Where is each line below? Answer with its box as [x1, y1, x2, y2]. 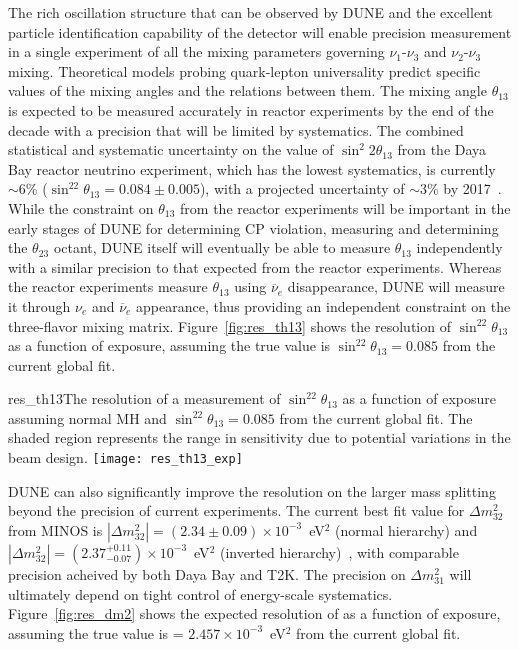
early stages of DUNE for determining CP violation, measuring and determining [8, 217, 499, 238]
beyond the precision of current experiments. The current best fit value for [8, 500, 465, 521]
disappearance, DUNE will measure [287, 276, 505, 297]
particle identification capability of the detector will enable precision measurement [8, 21, 512, 42]
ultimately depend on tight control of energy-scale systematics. [8, 583, 393, 604]
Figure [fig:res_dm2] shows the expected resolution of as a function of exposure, [8, 603, 501, 624]
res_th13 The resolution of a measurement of [8, 388, 281, 409]
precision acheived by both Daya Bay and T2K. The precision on [8, 563, 406, 584]
